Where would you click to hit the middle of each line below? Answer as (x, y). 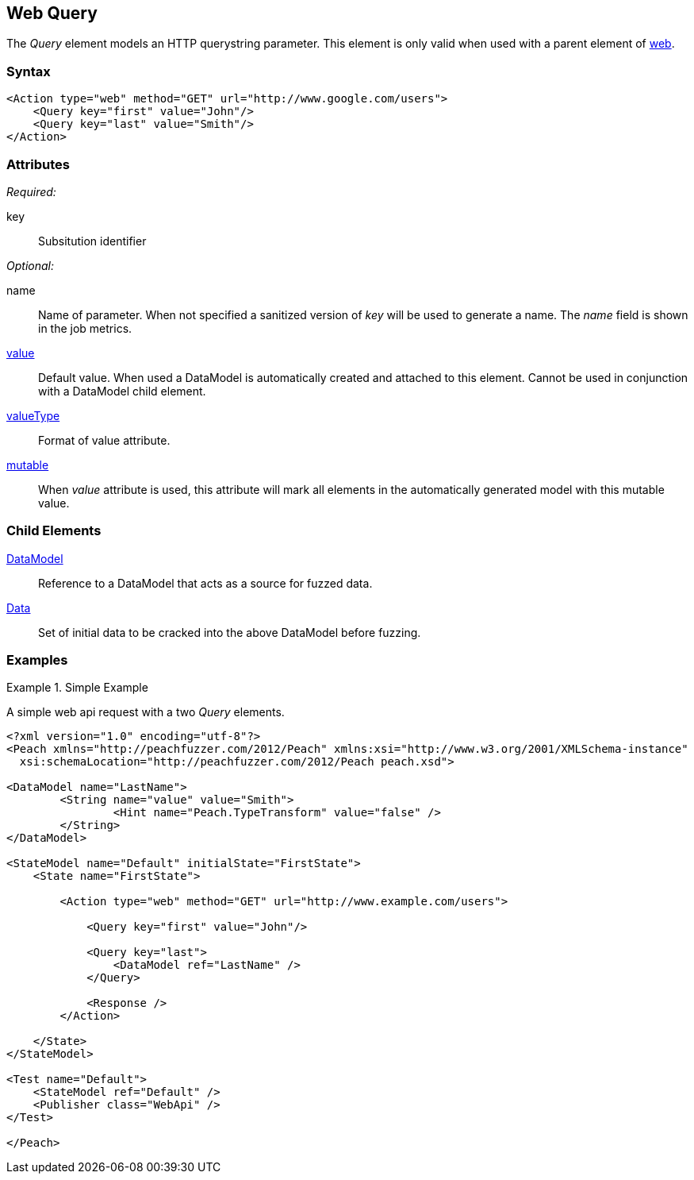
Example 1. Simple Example (77, 688)
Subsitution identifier (92, 241)
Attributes (38, 164)
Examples (37, 660)
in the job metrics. (85, 328)
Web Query (52, 13)
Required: (31, 191)
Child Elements (54, 531)
